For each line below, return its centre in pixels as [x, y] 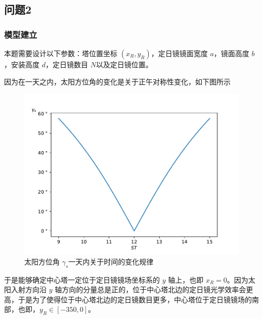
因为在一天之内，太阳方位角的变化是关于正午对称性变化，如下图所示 [117, 81]
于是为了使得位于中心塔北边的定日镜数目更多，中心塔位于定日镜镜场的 [135, 299]
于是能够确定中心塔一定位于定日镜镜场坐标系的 [82, 279]
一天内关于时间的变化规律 [111, 261]
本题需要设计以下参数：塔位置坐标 [61, 53]
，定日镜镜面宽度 [179, 53]
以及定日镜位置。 [124, 64]
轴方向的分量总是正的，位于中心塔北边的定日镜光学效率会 [150, 289]
